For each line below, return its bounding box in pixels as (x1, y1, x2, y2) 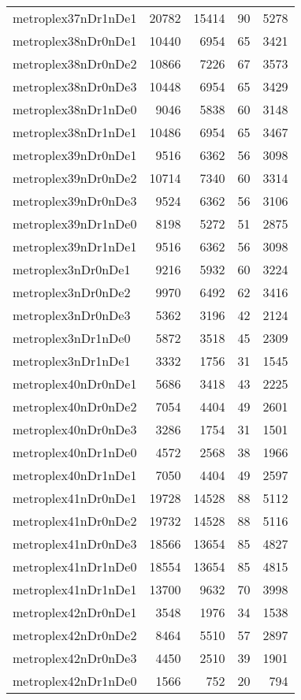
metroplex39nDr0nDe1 (13, 146, 137, 164)
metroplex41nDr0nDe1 (13, 489, 137, 507)
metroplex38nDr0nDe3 (13, 77, 137, 95)
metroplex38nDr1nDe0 (13, 100, 137, 118)
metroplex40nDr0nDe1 (13, 374, 137, 393)
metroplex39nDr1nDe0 (13, 214, 137, 233)
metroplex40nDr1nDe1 (13, 466, 137, 484)
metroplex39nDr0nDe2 (13, 169, 137, 187)
